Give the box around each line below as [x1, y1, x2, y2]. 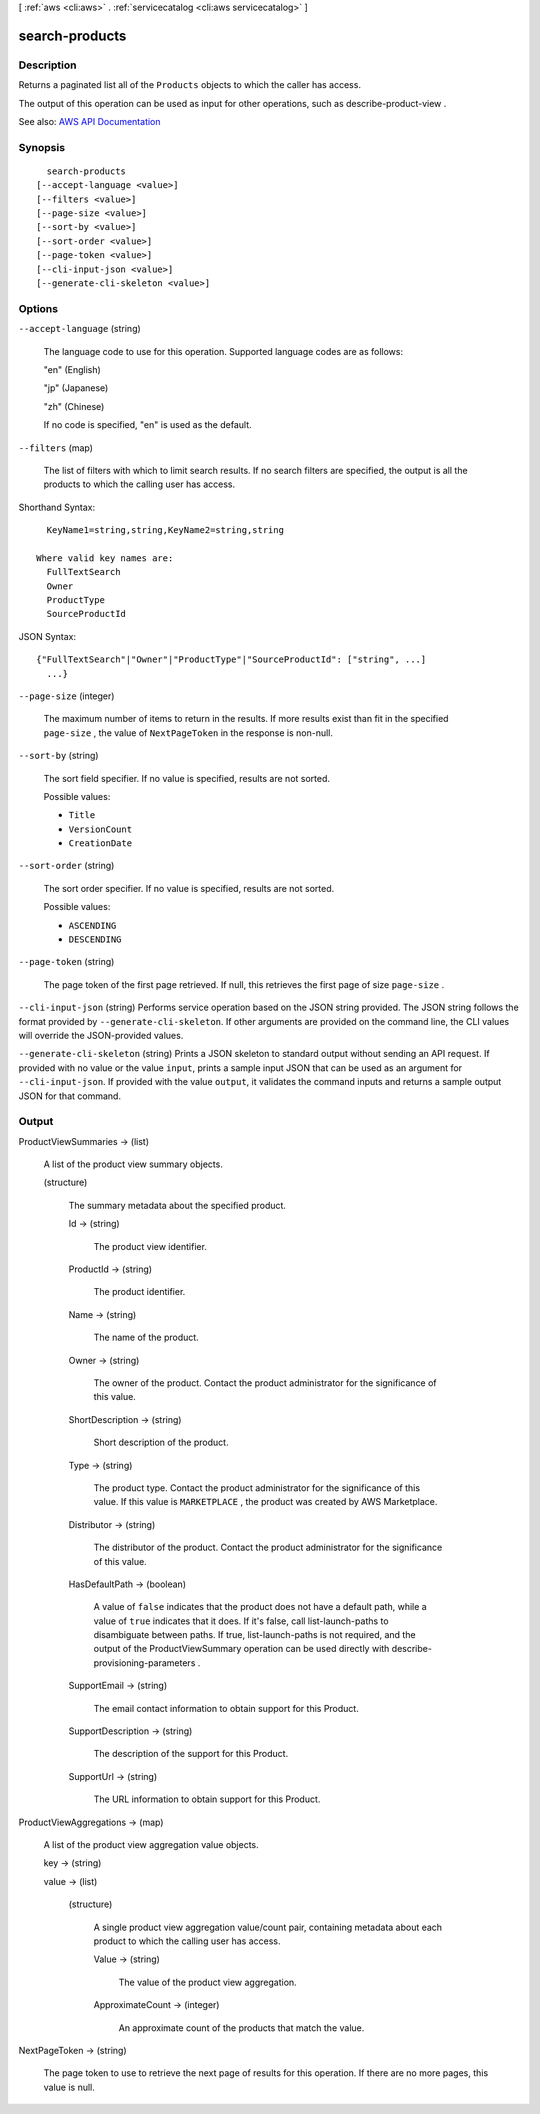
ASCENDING [68, 920, 117, 931]
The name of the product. [93, 1331, 199, 1344]
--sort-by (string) [18, 750, 99, 762]
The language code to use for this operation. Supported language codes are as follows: [43, 345, 404, 357]
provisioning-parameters [93, 1656, 196, 1669]
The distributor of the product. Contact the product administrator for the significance [93, 1541, 443, 1554]
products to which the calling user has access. [43, 478, 235, 490]
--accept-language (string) [18, 323, 142, 335]
